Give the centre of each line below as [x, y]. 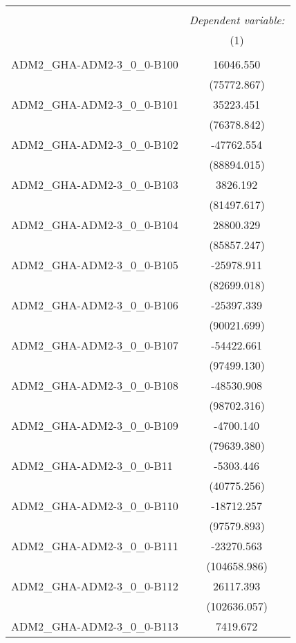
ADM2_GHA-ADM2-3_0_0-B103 [95, 184]
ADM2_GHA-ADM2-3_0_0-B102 [95, 144]
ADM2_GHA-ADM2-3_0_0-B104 [95, 225]
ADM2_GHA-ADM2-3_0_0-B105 [95, 265]
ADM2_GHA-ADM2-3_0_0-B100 [95, 64]
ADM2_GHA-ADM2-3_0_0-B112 [95, 586]
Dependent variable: [237, 20]
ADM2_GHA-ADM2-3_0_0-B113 [95, 626]
